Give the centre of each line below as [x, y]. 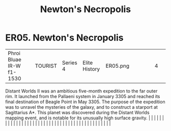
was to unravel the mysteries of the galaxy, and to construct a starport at [81, 107]
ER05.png [118, 66]
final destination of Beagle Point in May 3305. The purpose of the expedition [85, 102]
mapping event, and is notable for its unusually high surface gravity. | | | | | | [85, 118]
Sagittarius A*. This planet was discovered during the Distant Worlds [77, 112]
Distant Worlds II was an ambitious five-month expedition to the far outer [81, 91]
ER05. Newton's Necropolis [64, 38]
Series [69, 63]
